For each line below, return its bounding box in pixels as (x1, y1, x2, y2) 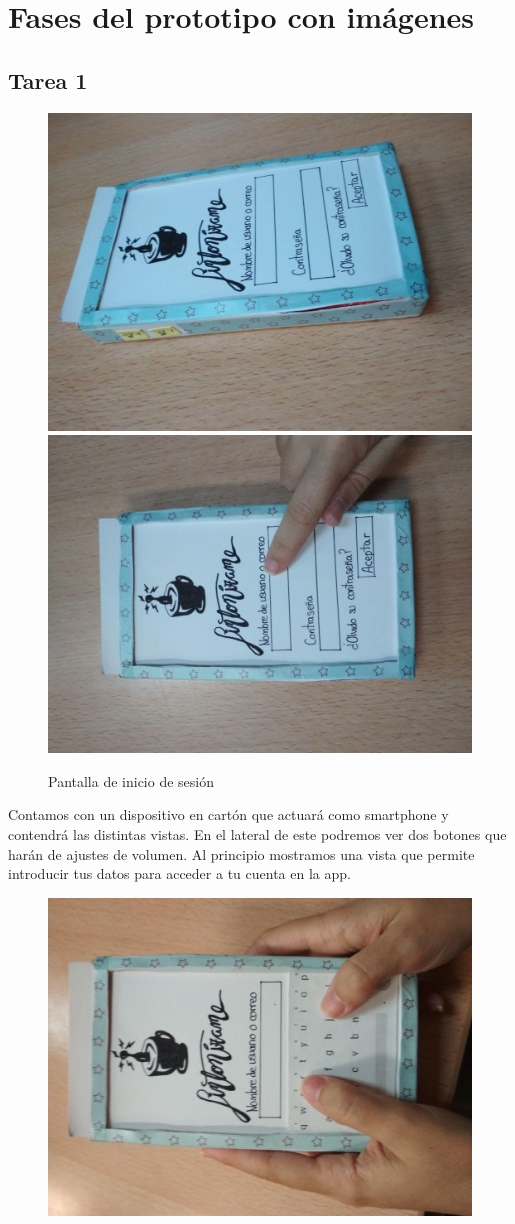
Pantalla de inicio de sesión (48, 770, 215, 791)
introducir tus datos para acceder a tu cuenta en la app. (8, 863, 351, 884)
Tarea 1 (8, 64, 88, 95)
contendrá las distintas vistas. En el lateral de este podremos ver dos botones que (8, 823, 507, 844)
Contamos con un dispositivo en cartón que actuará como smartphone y (8, 804, 449, 825)
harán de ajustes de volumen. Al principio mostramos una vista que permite (8, 843, 475, 864)
